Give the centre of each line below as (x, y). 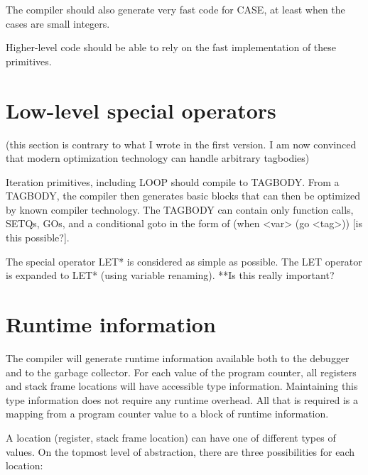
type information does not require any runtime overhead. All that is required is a (182, 399)
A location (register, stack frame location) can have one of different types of (171, 437)
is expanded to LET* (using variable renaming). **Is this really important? (170, 275)
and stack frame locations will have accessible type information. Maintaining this (182, 386)
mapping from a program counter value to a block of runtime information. (167, 414)
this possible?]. (38, 237)
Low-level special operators (141, 110)
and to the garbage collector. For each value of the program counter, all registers (181, 372)
